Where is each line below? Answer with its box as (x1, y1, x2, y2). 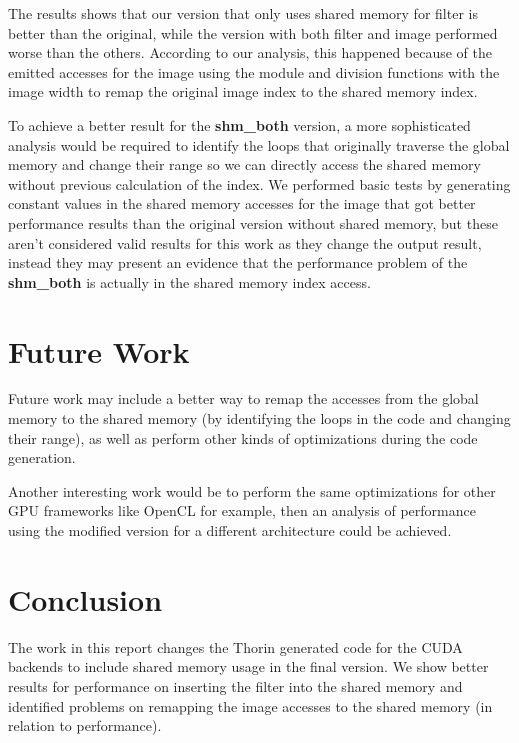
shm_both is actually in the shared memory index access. (8, 271, 371, 292)
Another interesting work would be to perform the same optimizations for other (8, 480, 496, 501)
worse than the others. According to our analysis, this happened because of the (8, 42, 493, 63)
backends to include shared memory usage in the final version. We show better (8, 656, 489, 677)
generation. (8, 447, 76, 468)
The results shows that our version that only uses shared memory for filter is (8, 3, 478, 23)
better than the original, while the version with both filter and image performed (8, 22, 498, 43)
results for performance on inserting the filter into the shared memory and (8, 675, 463, 696)
